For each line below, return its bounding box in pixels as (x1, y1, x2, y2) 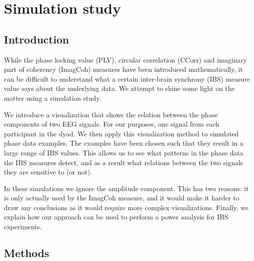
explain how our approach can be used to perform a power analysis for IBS (4, 212, 229, 222)
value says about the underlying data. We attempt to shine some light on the (4, 83, 235, 93)
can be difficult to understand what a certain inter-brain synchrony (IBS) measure (4, 73, 250, 84)
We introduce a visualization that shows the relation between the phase (4, 109, 218, 119)
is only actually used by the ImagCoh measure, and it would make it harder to (4, 193, 239, 203)
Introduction (4, 31, 69, 46)
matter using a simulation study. (4, 92, 102, 103)
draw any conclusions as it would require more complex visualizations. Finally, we (4, 202, 249, 212)
